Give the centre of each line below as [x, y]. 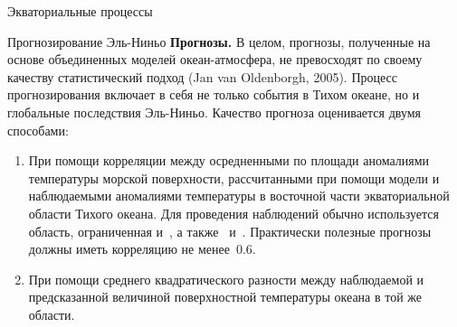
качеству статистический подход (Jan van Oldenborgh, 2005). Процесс [202, 76]
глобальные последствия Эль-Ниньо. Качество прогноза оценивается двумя [214, 112]
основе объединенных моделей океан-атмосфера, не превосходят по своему [215, 59]
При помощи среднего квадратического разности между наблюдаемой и [226, 279]
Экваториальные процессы [80, 11]
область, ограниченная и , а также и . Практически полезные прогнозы [230, 231]
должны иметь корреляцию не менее [129, 249]
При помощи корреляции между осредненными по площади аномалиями [229, 160]
